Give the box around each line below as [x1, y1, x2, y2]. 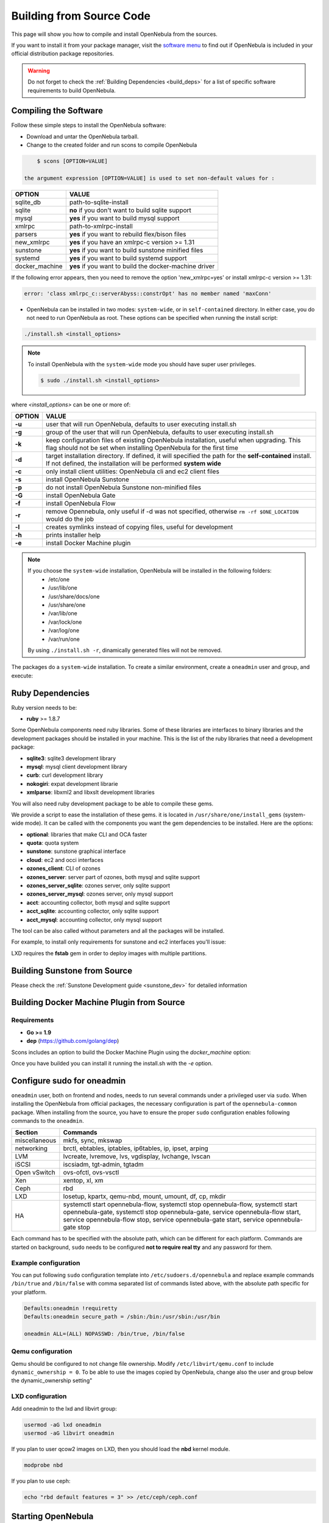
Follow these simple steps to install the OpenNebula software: [11, 122, 167, 129]
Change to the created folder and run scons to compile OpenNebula [26, 141, 197, 149]
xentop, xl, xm [63, 1176, 104, 1185]
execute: [11, 672, 34, 679]
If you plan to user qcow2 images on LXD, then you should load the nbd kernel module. [11, 1445, 230, 1452]
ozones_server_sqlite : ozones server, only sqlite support [26, 882, 171, 889]
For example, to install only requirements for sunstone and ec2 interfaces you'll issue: [11, 938, 227, 945]
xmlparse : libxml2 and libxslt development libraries [26, 789, 155, 796]
